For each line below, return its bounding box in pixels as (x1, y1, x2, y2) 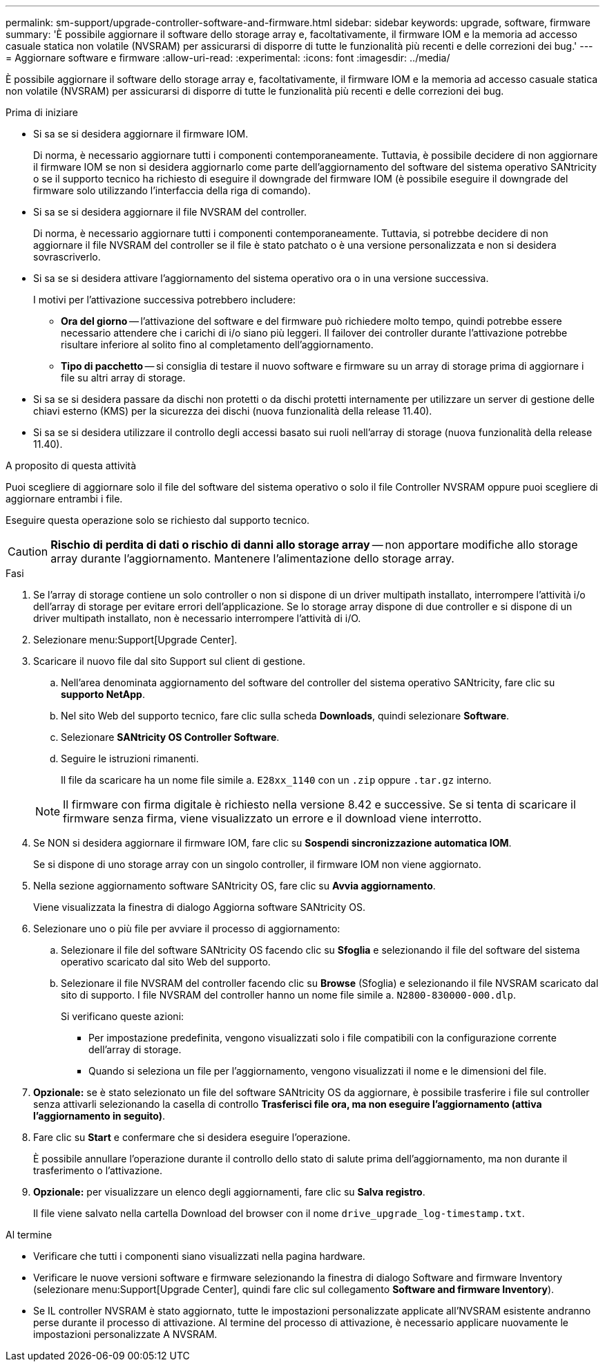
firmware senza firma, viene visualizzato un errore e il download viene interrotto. (63, 811, 482, 825)
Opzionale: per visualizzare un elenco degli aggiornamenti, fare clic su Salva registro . (33, 1186, 425, 1198)
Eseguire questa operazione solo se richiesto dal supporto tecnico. (6, 514, 310, 526)
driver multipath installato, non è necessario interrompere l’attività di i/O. (33, 612, 361, 624)
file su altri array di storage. (61, 372, 186, 384)
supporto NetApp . (61, 688, 145, 700)
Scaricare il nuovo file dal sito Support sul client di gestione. (33, 655, 306, 667)
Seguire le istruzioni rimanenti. (61, 753, 199, 764)
